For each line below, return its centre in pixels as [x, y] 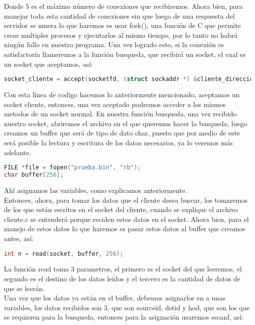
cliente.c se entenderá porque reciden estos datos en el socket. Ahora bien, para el [127, 219]
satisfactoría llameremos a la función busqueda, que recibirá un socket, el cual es [125, 54]
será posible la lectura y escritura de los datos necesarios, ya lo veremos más [118, 142]
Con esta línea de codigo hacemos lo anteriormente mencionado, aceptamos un [122, 95]
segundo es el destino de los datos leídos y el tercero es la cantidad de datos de [122, 278]
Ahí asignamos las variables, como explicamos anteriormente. [96, 190]
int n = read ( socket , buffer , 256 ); [64, 254]
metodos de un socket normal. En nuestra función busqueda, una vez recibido [120, 114]
